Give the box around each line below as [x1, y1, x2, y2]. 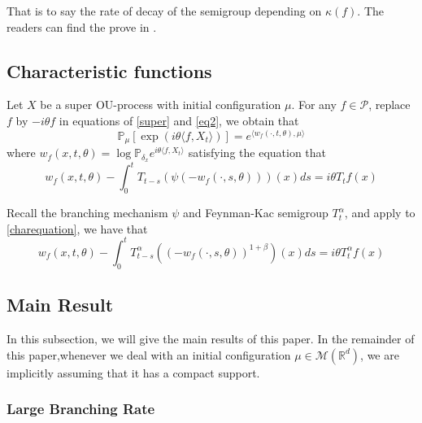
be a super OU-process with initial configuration [40, 96, 281, 113]
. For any [291, 96, 337, 113]
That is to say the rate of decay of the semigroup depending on [7, 2, 322, 19]
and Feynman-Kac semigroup [183, 204, 328, 221]
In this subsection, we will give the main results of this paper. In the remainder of [7, 329, 415, 347]
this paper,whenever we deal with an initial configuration [7, 346, 291, 363]
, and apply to [344, 204, 415, 221]
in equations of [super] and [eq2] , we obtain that [59, 111, 299, 129]
